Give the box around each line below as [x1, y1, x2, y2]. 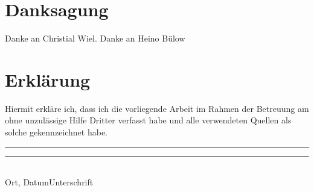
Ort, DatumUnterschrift [5, 176, 94, 188]
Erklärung [5, 67, 91, 91]
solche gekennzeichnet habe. [5, 126, 108, 138]
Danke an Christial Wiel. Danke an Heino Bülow [5, 32, 185, 45]
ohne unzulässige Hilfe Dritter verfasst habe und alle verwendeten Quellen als [5, 114, 292, 126]
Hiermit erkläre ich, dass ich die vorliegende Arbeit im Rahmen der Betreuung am [5, 102, 309, 114]
